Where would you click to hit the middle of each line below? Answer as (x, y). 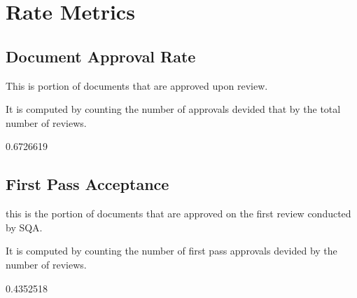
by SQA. (24, 227)
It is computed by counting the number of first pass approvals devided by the (171, 251)
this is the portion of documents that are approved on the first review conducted (178, 214)
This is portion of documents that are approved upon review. (137, 85)
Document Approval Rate (101, 56)
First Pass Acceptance (87, 184)
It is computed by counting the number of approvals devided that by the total (173, 109)
